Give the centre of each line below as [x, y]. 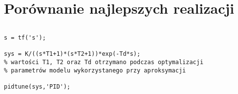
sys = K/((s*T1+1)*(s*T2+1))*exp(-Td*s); [72, 54]
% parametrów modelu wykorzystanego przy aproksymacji [95, 70]
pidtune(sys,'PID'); [37, 87]
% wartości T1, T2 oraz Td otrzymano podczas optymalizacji [104, 62]
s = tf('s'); [25, 38]
